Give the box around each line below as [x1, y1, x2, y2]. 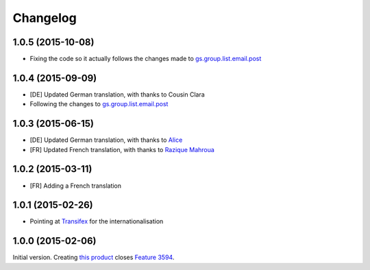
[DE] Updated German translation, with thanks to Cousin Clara [29, 90, 205, 99]
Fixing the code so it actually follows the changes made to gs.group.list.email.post [29, 55, 262, 63]
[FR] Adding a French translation [29, 182, 122, 190]
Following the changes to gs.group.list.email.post [29, 100, 169, 108]
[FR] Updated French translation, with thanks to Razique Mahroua [29, 145, 215, 154]
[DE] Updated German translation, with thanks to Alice [29, 136, 183, 144]
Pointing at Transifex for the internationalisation [29, 217, 164, 225]
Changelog [12, 10, 77, 25]
